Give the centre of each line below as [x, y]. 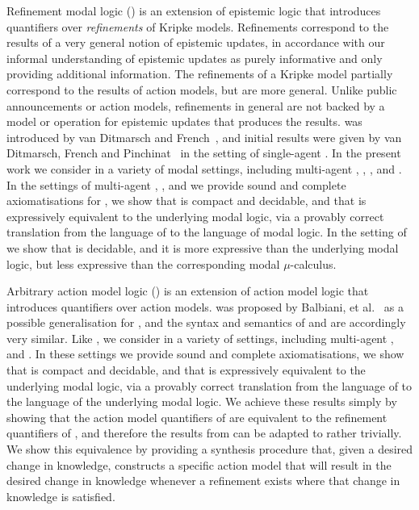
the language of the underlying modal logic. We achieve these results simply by [202, 401]
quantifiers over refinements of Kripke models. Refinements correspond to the [198, 26]
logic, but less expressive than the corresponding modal [143, 263]
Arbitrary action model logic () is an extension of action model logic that [188, 291]
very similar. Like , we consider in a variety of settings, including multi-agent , [200, 338]
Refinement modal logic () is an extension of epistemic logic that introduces [194, 10]
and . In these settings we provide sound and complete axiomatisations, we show [205, 354]
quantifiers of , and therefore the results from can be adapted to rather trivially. [204, 433]
